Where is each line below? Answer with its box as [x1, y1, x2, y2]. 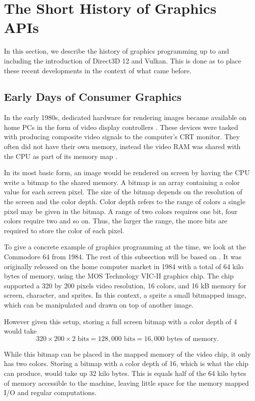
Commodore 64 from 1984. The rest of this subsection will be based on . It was [4, 251, 242, 262]
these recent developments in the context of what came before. [4, 65, 192, 75]
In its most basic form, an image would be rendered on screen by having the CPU [4, 167, 250, 178]
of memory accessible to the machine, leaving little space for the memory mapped [4, 377, 249, 388]
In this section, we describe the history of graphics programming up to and [4, 46, 229, 56]
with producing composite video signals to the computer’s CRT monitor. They [4, 131, 240, 142]
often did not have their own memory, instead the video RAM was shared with [4, 141, 241, 152]
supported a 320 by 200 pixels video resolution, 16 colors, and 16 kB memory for [4, 280, 247, 290]
